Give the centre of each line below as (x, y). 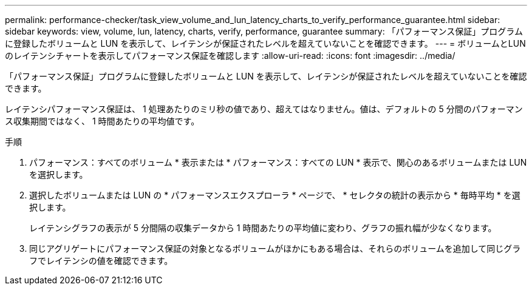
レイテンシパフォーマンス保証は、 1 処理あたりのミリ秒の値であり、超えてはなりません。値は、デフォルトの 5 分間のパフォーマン (264, 109)
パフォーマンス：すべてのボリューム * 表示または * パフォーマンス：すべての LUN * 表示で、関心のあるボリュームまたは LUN (278, 162)
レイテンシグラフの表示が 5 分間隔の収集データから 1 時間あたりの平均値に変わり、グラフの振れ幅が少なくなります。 (263, 228)
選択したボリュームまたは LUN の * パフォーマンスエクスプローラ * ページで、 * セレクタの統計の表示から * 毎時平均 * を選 (275, 195)
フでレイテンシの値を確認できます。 (101, 261)
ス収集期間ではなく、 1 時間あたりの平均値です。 (102, 121)
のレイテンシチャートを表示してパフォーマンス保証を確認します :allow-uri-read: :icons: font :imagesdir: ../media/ (230, 56)
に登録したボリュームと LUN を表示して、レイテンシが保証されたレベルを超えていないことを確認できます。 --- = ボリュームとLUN (265, 43)
